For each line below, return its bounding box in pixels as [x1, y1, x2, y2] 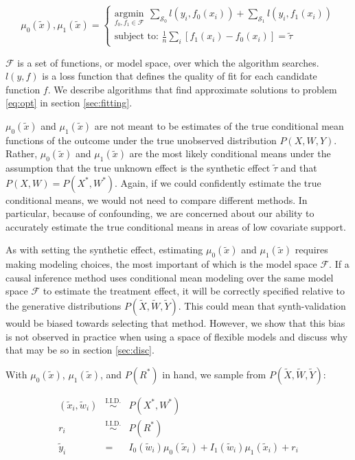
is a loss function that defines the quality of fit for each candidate [42, 69, 317, 83]
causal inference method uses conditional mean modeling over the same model [5, 270, 334, 284]
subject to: [114, 32, 159, 42]
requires [295, 242, 328, 257]
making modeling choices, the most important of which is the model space [5, 257, 317, 271]
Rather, [5, 146, 38, 161]
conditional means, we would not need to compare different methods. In [5, 192, 308, 207]
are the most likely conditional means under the [129, 146, 331, 161]
